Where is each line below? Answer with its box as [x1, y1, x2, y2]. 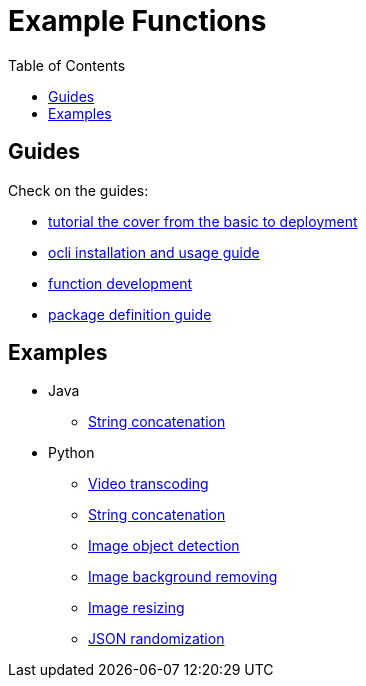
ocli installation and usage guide [48, 243, 260, 261]
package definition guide [48, 305, 212, 323]
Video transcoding [88, 475, 209, 493]
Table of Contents [8, 56, 126, 74]
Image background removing [88, 568, 278, 586]
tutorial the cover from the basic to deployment [48, 212, 358, 230]
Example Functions [8, 4, 267, 38]
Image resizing [88, 599, 185, 617]
